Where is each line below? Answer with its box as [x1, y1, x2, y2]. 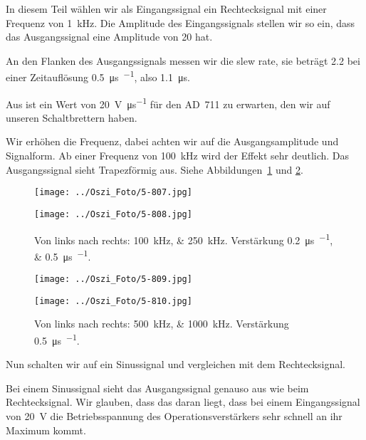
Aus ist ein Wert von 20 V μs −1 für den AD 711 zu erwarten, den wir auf [6, 94, 330, 111]
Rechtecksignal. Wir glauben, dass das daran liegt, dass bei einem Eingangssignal [6, 394, 360, 409]
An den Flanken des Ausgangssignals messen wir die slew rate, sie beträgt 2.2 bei [6, 53, 360, 68]
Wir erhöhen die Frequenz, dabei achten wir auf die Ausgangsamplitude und [6, 134, 339, 149]
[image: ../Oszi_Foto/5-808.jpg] [34, 209, 192, 219]
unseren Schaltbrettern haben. [6, 110, 137, 125]
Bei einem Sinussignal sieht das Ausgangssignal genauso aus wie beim [6, 380, 309, 395]
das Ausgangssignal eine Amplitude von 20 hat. [6, 29, 213, 44]
